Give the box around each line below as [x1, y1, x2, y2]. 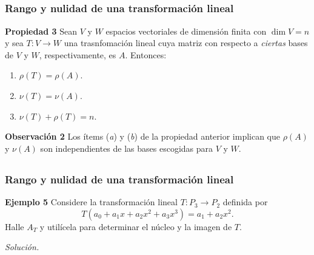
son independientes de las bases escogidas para [40, 141, 213, 154]
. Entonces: [125, 48, 167, 61]
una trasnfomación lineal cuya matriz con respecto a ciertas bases [64, 36, 308, 49]
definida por [222, 195, 268, 208]
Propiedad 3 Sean [5, 24, 78, 37]
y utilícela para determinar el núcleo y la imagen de [39, 220, 232, 233]
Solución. [5, 240, 39, 253]
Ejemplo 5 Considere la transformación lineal [5, 195, 178, 208]
